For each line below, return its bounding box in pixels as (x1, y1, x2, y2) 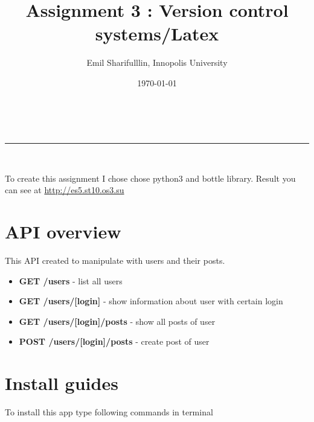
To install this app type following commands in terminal (5, 406, 213, 418)
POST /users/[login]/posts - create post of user (19, 335, 210, 348)
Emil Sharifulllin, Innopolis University (86, 56, 228, 69)
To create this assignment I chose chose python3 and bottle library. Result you (5, 171, 296, 184)
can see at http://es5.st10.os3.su (5, 184, 124, 196)
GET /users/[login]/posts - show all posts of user (19, 315, 216, 327)
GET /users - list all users (19, 274, 123, 287)
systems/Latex (95, 21, 219, 46)
